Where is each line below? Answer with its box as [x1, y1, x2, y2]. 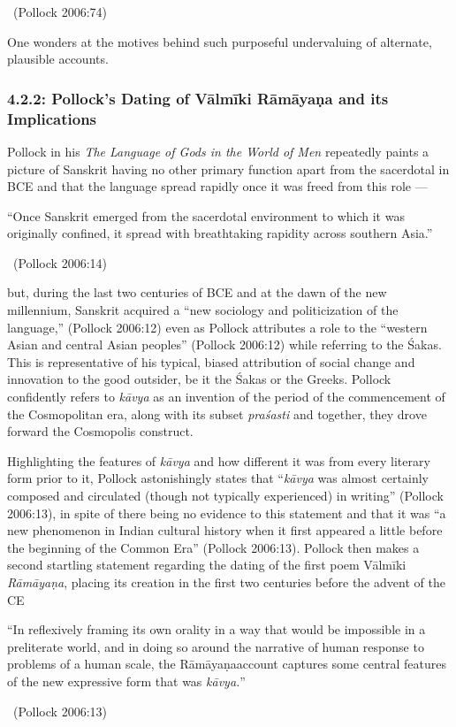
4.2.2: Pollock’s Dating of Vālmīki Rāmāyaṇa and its [7, 87, 389, 109]
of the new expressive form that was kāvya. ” [7, 671, 246, 690]
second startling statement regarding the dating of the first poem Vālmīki [7, 555, 407, 574]
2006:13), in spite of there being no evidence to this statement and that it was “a [7, 503, 446, 522]
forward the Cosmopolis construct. [7, 422, 194, 440]
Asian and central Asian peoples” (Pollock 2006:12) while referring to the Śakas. [7, 335, 442, 354]
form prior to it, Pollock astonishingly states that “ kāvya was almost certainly [7, 469, 429, 487]
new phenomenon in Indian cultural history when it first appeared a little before [7, 521, 443, 540]
